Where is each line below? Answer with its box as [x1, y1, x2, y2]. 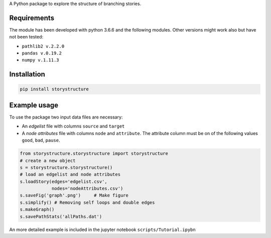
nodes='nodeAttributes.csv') [51, 185, 123, 191]
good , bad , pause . [22, 137, 60, 143]
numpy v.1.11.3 [22, 57, 60, 63]
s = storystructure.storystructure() [20, 164, 113, 170]
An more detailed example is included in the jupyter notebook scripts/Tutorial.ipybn [9, 226, 196, 232]
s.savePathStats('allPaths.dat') [20, 213, 102, 219]
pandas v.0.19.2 [22, 50, 62, 56]
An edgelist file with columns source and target [22, 123, 125, 129]
